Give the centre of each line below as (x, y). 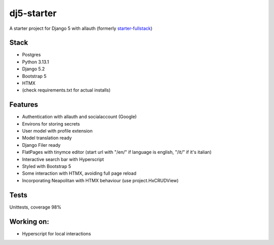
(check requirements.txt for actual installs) (66, 90)
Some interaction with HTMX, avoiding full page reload (79, 173)
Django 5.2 (33, 69)
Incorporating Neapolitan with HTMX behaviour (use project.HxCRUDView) (100, 180)
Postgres (31, 55)
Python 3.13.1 (36, 62)
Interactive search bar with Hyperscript (63, 159)
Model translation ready (47, 138)
